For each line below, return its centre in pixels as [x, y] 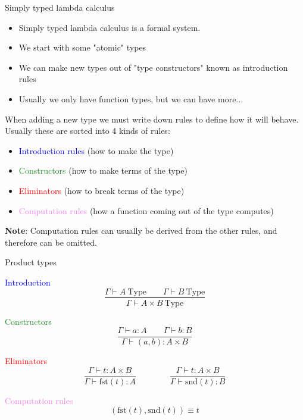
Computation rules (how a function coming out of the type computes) [146, 210]
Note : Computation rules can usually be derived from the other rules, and [141, 231]
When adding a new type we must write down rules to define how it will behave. [152, 119]
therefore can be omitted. [51, 242]
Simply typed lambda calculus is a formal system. [110, 27]
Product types [31, 262]
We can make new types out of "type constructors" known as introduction [153, 67]
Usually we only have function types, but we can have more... [131, 98]
